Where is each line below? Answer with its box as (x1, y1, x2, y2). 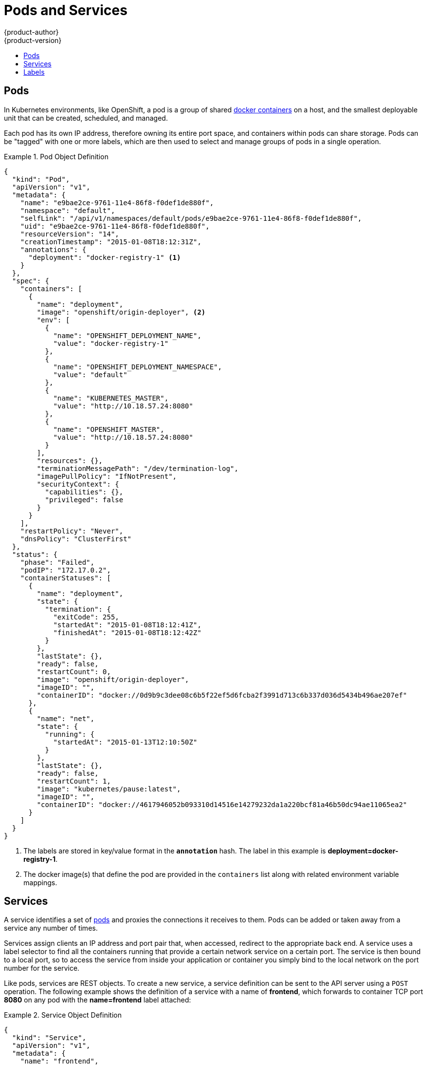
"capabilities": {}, (45, 488, 123, 496)
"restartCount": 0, (37, 667, 111, 676)
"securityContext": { (37, 480, 120, 488)
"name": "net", (37, 714, 95, 723)
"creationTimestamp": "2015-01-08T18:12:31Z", (20, 237, 202, 246)
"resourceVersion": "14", (20, 230, 120, 238)
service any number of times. (4, 924, 98, 933)
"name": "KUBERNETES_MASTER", (53, 394, 169, 402)
